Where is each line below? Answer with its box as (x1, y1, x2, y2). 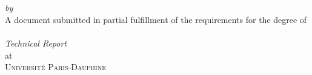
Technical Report (5, 36, 67, 49)
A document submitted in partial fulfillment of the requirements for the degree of (5, 13, 307, 25)
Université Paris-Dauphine (5, 60, 107, 73)
